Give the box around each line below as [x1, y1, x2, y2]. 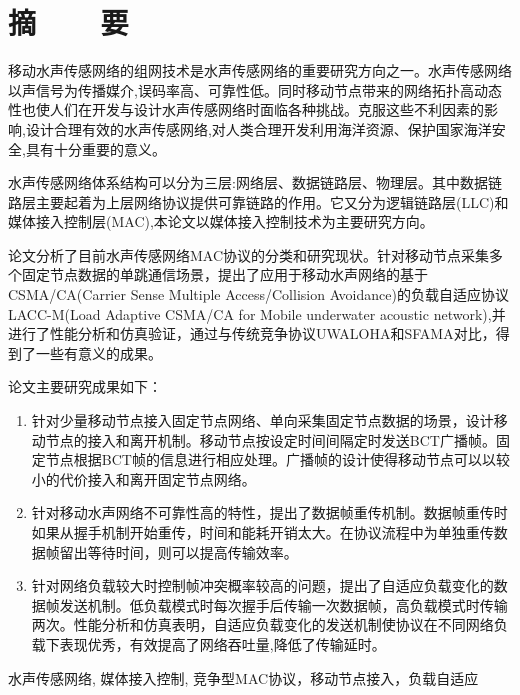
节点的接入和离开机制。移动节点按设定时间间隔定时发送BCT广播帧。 [45, 429, 496, 450]
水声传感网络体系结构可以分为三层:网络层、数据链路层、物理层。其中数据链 [8, 172, 502, 193]
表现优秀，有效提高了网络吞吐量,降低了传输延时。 [59, 633, 386, 654]
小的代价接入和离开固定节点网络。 [31, 468, 256, 489]
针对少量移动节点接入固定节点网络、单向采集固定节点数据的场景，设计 [31, 410, 494, 431]
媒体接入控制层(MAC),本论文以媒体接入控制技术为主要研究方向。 [8, 211, 434, 232]
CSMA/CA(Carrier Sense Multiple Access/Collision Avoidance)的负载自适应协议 [8, 284, 509, 305]
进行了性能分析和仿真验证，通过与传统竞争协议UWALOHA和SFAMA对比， [8, 323, 496, 344]
